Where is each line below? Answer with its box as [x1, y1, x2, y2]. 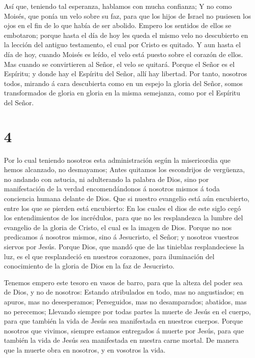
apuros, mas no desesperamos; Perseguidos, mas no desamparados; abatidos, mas [4, 296, 247, 306]
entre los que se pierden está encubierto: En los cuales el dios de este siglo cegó [4, 203, 241, 213]
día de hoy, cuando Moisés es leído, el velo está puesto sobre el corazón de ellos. [4, 49, 243, 59]
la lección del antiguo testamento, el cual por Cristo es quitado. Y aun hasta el [4, 39, 241, 50]
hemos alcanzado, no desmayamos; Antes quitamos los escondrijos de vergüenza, [4, 164, 245, 175]
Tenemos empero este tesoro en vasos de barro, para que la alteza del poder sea [4, 277, 243, 287]
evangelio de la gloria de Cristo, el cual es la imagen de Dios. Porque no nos [4, 222, 232, 232]
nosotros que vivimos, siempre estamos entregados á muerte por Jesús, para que [4, 325, 244, 335]
